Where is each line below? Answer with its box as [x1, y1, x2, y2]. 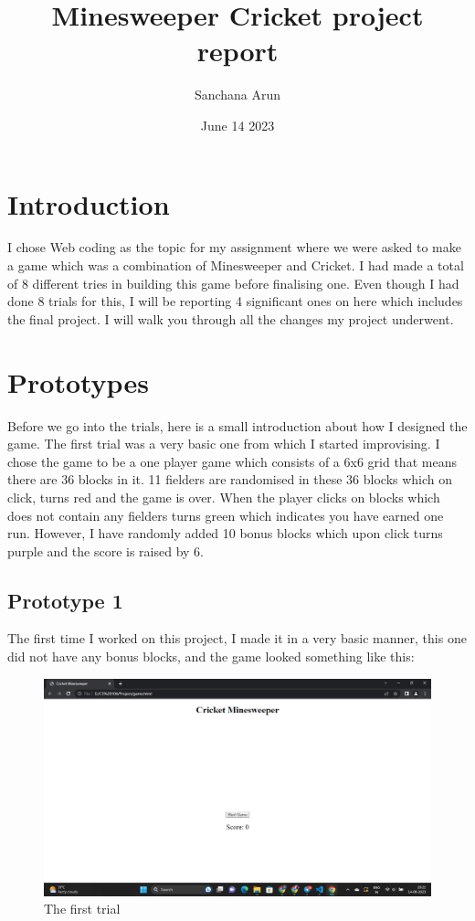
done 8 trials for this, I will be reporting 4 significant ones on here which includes [7, 291, 463, 311]
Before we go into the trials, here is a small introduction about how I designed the [7, 416, 468, 435]
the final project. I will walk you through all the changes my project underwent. [7, 309, 454, 328]
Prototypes [7, 363, 149, 400]
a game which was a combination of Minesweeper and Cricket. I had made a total [7, 256, 464, 275]
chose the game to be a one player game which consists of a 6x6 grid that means [7, 451, 457, 471]
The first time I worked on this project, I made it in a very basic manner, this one [7, 629, 467, 648]
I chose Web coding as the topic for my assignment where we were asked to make [7, 238, 461, 257]
